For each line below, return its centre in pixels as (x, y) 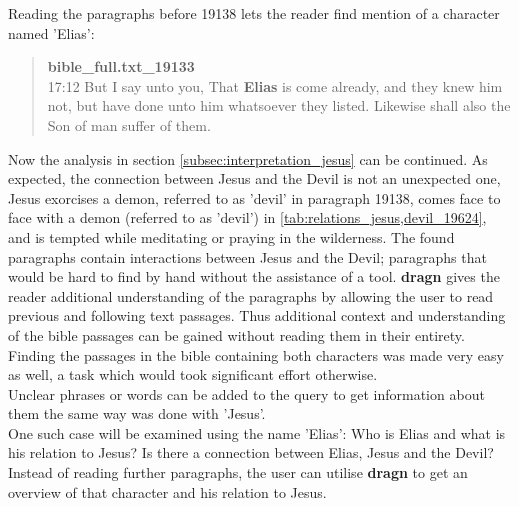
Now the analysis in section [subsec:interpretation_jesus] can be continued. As (248, 158)
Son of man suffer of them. (129, 124)
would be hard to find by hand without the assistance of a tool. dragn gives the (254, 276)
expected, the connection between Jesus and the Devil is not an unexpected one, (254, 178)
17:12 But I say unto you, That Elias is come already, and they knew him (275, 85)
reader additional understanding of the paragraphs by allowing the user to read (251, 295)
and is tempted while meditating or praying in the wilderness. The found (231, 236)
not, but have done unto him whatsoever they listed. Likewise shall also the (279, 105)
